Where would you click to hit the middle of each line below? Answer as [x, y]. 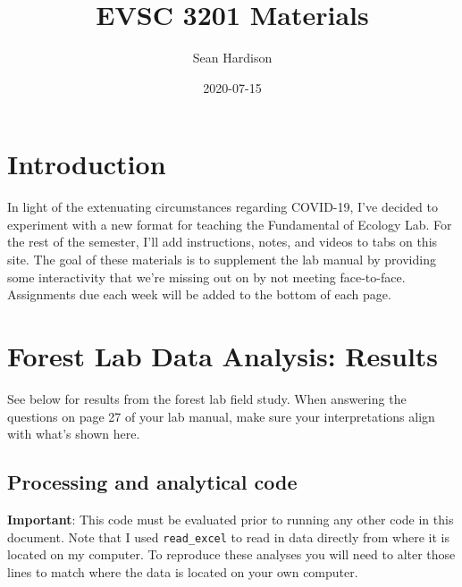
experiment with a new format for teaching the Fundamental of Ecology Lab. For [230, 224]
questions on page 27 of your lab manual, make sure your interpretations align [221, 416]
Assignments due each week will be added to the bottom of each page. [199, 294]
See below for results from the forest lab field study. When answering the [207, 398]
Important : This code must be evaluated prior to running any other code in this [231, 519]
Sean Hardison [232, 58]
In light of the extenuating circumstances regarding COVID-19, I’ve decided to [223, 207]
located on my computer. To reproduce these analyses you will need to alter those [231, 554]
